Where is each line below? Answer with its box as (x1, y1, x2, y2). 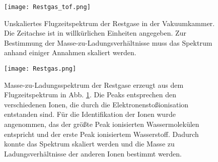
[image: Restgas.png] (4, 65, 77, 73)
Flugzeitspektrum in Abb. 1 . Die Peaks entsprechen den (4, 89, 176, 100)
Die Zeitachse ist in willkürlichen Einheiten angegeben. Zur (4, 28, 186, 38)
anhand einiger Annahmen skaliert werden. (4, 47, 136, 58)
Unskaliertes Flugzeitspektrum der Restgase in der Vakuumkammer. (4, 18, 215, 28)
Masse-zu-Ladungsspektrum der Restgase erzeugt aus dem (4, 79, 184, 90)
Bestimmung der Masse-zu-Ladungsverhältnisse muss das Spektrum (4, 37, 212, 48)
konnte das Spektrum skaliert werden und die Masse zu (4, 138, 175, 149)
